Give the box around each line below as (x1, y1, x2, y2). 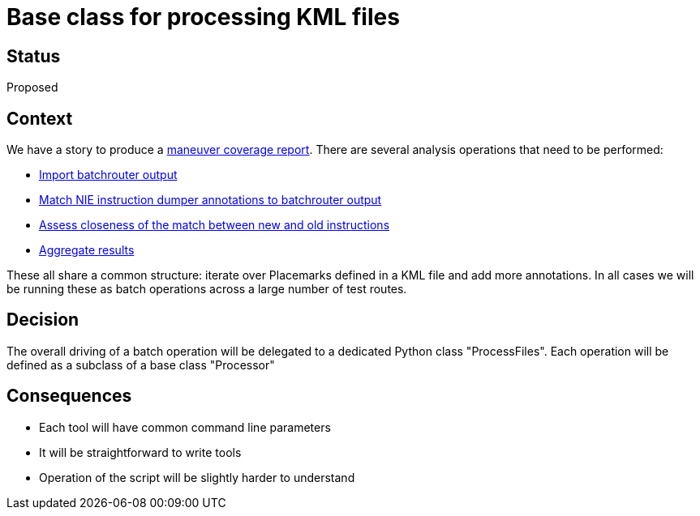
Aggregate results (39, 243, 135, 258)
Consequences (6, 386, 132, 407)
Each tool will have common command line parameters (39, 420, 331, 434)
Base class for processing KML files (6, 3, 400, 31)
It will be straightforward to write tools (39, 445, 242, 459)
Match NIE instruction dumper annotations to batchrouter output (39, 193, 382, 207)
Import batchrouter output (39, 168, 178, 182)
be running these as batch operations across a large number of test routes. (6, 282, 407, 296)
